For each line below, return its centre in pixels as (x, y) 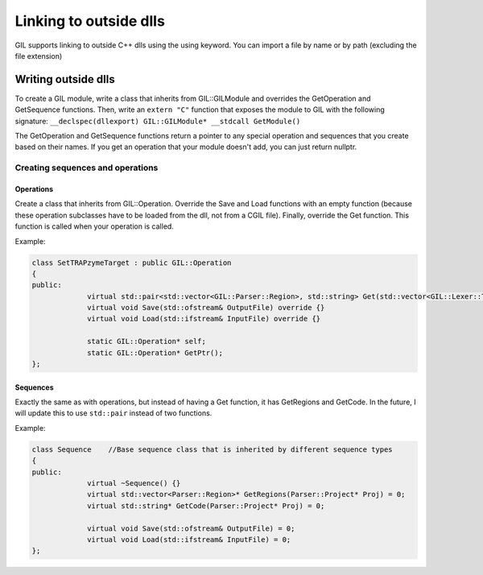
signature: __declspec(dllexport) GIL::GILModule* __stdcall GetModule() (158, 121)
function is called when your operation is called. (95, 226)
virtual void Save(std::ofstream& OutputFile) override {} (206, 308)
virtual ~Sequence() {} (134, 483)
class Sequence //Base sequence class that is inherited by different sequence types (213, 449)
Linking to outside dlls (90, 21)
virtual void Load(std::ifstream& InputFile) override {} (204, 319)
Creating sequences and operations (87, 168)
